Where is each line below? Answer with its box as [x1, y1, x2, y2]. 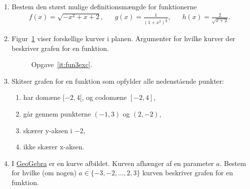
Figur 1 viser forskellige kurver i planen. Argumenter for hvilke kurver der [11, 33, 235, 44]
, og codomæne [82, 92, 127, 102]
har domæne [23, 92, 61, 102]
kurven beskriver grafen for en [142, 167, 233, 178]
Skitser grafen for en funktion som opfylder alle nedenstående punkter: [11, 75, 224, 86]
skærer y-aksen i [23, 125, 72, 135]
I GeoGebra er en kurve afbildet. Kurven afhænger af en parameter [11, 158, 214, 168]
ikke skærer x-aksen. [23, 142, 84, 152]
